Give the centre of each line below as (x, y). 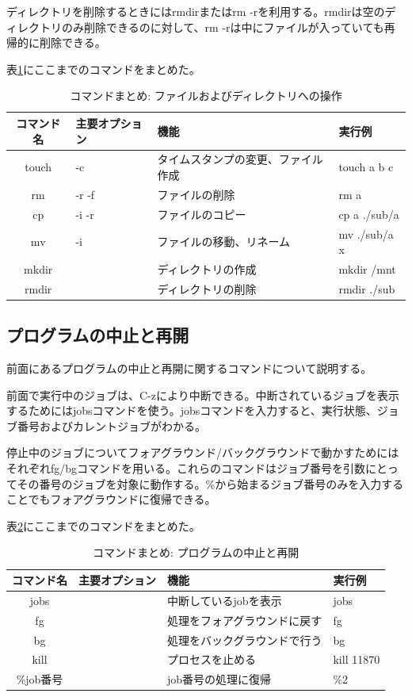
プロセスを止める (212, 659)
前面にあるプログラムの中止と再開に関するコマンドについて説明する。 (189, 368)
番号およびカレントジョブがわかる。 (111, 425)
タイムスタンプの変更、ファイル (240, 159)
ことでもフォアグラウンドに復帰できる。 (111, 499)
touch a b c (366, 167)
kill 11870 (357, 659)
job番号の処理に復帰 (219, 679)
